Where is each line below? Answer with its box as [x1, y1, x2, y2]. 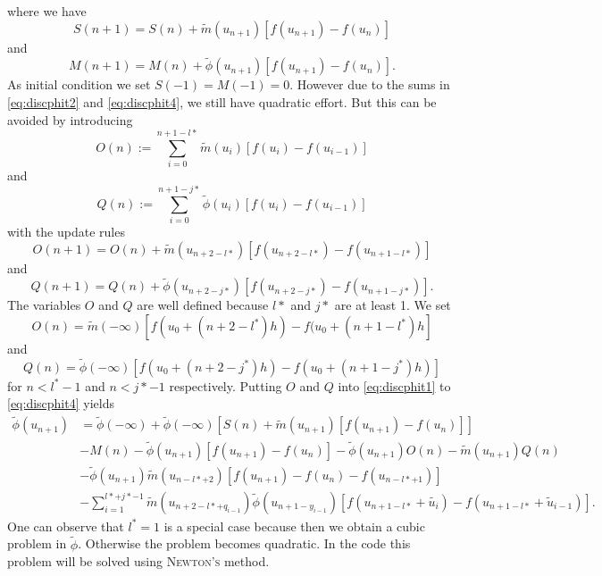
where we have [7, 2, 87, 20]
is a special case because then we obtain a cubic [163, 516, 425, 535]
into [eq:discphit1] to [338, 376, 451, 395]
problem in [7, 534, 67, 553]
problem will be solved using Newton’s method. [7, 552, 270, 571]
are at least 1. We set [334, 296, 451, 314]
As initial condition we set [7, 75, 151, 94]
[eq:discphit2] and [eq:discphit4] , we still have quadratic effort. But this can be [7, 93, 437, 111]
